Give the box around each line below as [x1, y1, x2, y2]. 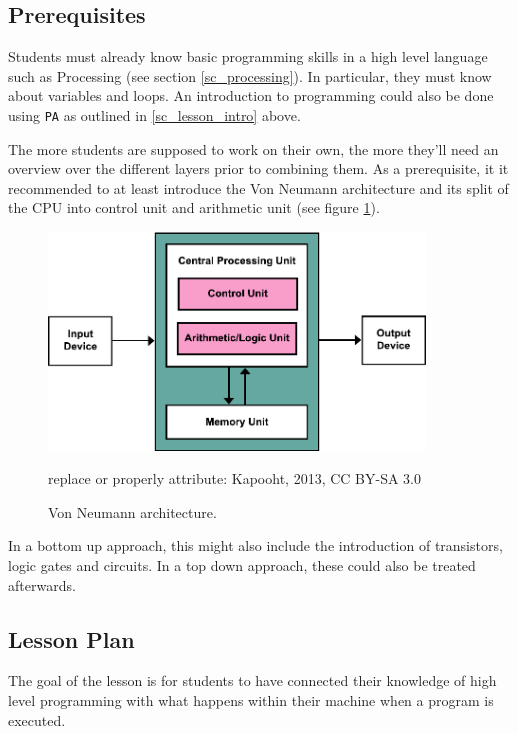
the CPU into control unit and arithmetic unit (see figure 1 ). [8, 197, 380, 218]
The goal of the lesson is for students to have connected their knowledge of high [8, 670, 497, 691]
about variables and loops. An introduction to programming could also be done [8, 85, 494, 106]
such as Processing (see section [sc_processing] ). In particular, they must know [8, 65, 492, 86]
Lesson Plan [8, 623, 135, 654]
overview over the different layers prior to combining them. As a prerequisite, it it [8, 158, 509, 179]
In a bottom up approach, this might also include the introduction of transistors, [8, 535, 503, 556]
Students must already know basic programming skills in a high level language [8, 46, 488, 67]
